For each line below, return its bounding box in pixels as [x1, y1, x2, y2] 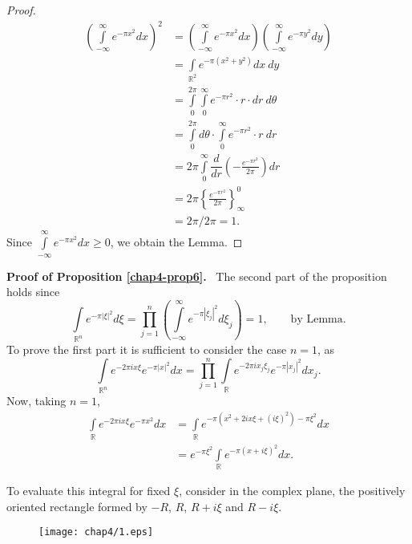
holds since [6, 283, 60, 300]
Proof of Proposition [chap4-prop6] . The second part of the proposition [6, 267, 387, 284]
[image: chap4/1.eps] [38, 526, 154, 538]
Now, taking [6, 392, 67, 409]
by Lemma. [290, 314, 346, 326]
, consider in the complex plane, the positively [179, 482, 406, 499]
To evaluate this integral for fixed [6, 482, 171, 499]
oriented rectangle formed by [6, 497, 147, 514]
